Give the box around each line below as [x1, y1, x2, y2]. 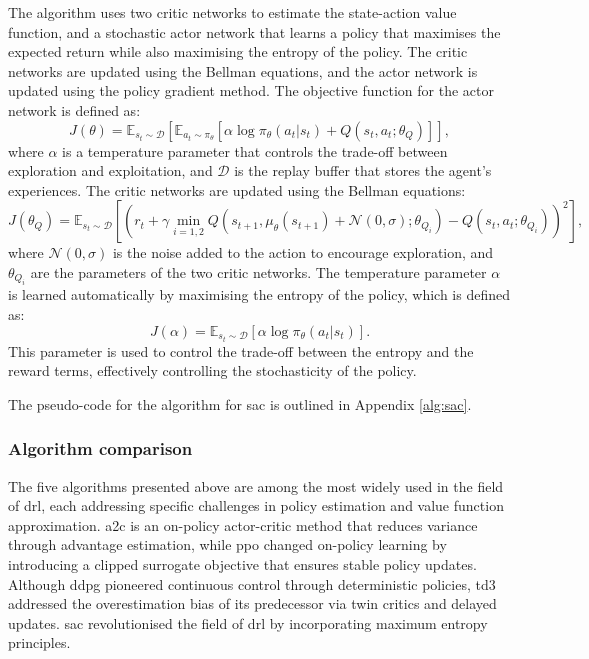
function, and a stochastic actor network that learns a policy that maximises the [8, 21, 501, 42]
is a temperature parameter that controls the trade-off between [62, 140, 448, 161]
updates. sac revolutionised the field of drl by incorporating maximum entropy [8, 612, 488, 633]
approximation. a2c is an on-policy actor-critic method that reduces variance [8, 514, 478, 535]
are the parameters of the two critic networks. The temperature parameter [30, 261, 487, 282]
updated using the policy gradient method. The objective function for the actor [8, 80, 494, 101]
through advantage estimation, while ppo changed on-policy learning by [8, 534, 447, 555]
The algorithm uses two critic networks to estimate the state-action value [8, 2, 457, 22]
